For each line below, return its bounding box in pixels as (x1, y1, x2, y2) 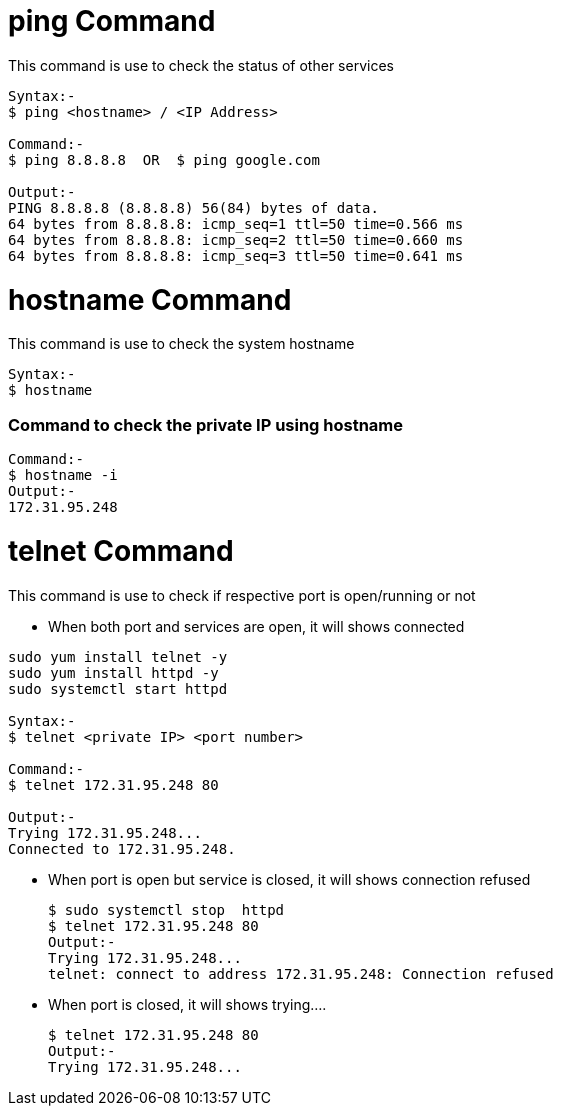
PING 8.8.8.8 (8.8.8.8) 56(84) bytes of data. (8, 199, 379, 216)
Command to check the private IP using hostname (8, 414, 404, 435)
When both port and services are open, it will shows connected (48, 617, 465, 635)
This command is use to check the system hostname (8, 335, 355, 353)
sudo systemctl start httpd (8, 680, 228, 697)
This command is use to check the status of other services (8, 56, 394, 74)
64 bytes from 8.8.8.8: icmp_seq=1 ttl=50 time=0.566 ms (8, 215, 464, 232)
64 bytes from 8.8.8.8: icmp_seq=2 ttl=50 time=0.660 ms (8, 231, 464, 248)
